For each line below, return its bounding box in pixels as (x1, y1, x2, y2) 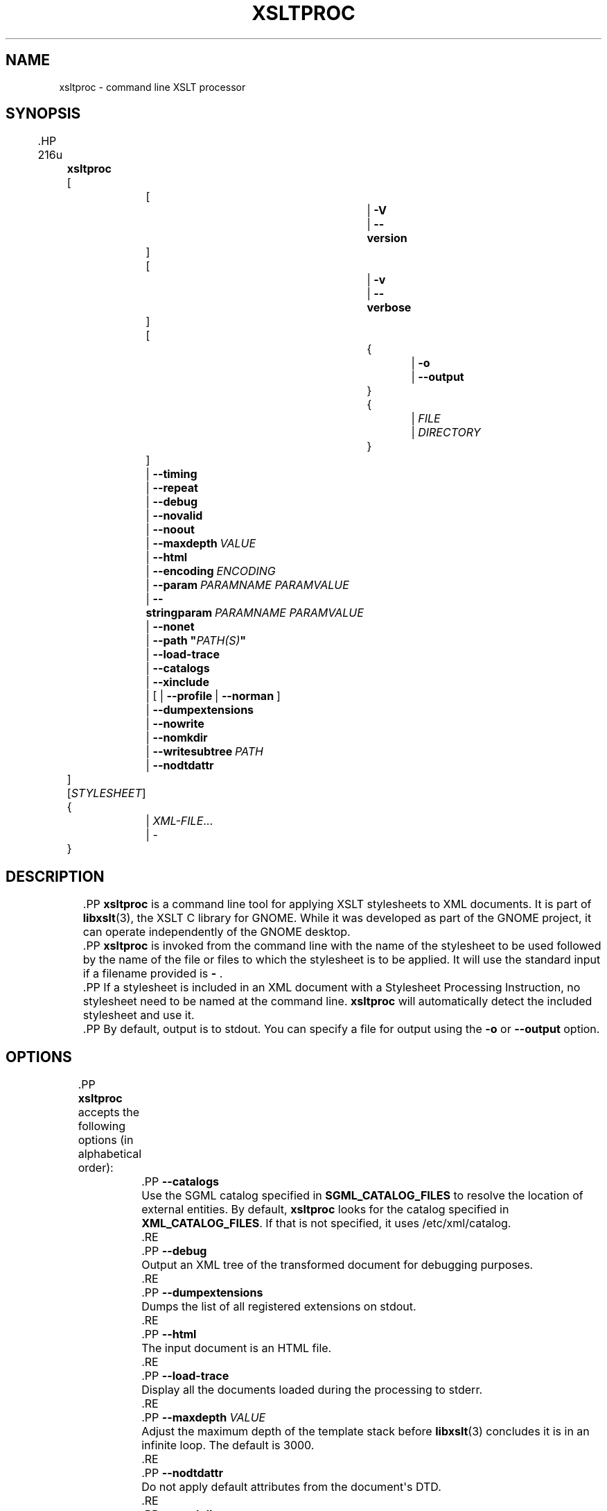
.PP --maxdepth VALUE (141, 1410, 266, 1425)
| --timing (146, 467, 197, 481)
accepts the (78, 1105, 140, 1120)
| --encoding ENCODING (146, 564, 276, 579)
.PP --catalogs (141, 1175, 219, 1189)
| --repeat (146, 481, 198, 495)
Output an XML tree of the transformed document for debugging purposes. (141, 1258, 534, 1272)
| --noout (146, 522, 195, 537)
